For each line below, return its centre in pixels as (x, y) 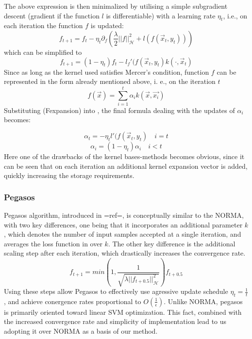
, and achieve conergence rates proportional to (73, 301)
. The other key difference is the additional (172, 243)
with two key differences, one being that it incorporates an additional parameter (123, 224)
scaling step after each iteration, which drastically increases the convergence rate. (125, 253)
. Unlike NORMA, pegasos (203, 301)
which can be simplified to (43, 52)
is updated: (107, 25)
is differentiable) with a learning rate (161, 15)
